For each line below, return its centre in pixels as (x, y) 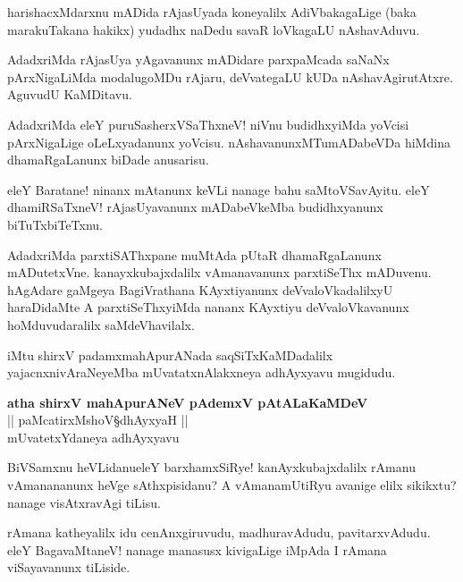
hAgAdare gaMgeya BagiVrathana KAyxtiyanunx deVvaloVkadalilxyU (200, 289)
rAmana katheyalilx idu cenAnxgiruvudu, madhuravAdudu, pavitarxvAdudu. (219, 532)
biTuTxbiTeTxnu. (55, 224)
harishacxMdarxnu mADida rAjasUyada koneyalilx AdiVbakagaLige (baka (212, 12)
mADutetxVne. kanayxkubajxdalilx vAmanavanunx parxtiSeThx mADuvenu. (219, 272)
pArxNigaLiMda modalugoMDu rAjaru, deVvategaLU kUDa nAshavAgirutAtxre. (230, 76)
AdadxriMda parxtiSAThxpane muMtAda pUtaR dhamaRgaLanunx (194, 254)
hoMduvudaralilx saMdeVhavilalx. (101, 324)
